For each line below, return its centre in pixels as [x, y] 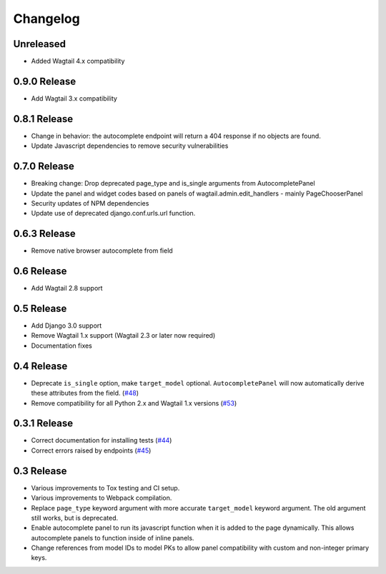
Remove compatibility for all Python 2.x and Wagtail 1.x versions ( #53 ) [134, 403]
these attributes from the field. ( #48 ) [85, 393]
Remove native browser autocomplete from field [102, 251]
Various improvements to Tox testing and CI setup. [105, 488]
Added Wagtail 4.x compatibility [78, 61]
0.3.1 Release [43, 424]
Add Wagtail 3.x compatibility [74, 98]
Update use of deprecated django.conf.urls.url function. [113, 213]
